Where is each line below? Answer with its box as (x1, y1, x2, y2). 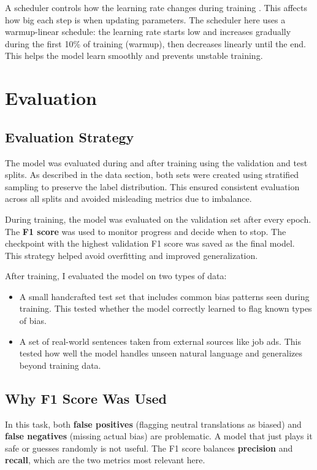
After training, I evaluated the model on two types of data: (5, 269, 227, 282)
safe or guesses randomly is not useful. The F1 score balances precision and (5, 441, 293, 454)
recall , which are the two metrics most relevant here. (5, 453, 205, 466)
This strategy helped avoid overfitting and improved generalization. (5, 248, 258, 261)
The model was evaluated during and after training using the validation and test (5, 156, 308, 169)
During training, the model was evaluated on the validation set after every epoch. (5, 212, 311, 225)
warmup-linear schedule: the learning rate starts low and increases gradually (5, 25, 291, 38)
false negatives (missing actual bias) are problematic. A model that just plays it (5, 430, 313, 442)
